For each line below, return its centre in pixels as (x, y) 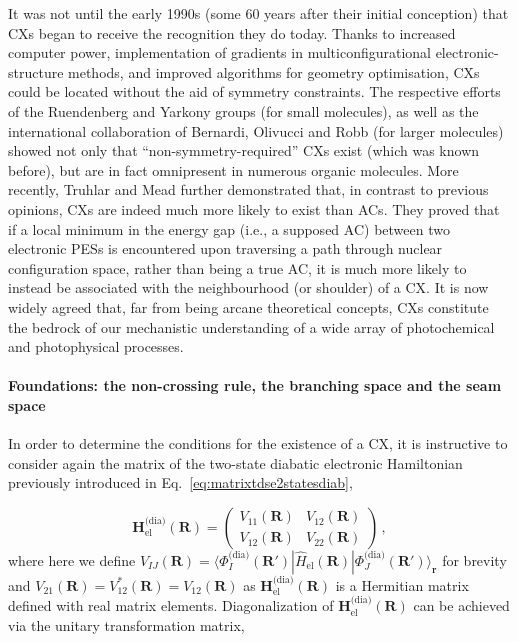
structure (36, 71)
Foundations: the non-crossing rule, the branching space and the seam (255, 385)
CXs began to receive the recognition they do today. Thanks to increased (232, 32)
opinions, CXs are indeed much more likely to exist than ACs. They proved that (254, 208)
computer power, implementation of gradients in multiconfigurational (219, 52)
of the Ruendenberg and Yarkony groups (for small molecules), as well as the (243, 110)
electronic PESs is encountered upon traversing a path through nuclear (225, 248)
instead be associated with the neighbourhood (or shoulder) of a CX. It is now (248, 287)
